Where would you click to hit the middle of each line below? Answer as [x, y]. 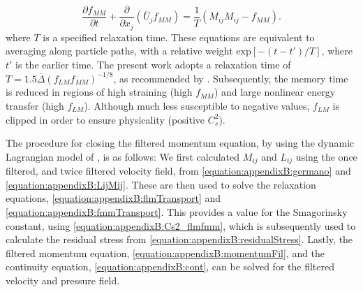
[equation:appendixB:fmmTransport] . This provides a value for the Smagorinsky [177, 212]
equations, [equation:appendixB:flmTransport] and [113, 198]
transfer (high [35, 105]
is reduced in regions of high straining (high [99, 92]
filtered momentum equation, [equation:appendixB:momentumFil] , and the [165, 253]
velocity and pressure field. [63, 280]
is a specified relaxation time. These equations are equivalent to [179, 37]
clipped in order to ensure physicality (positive [105, 119]
